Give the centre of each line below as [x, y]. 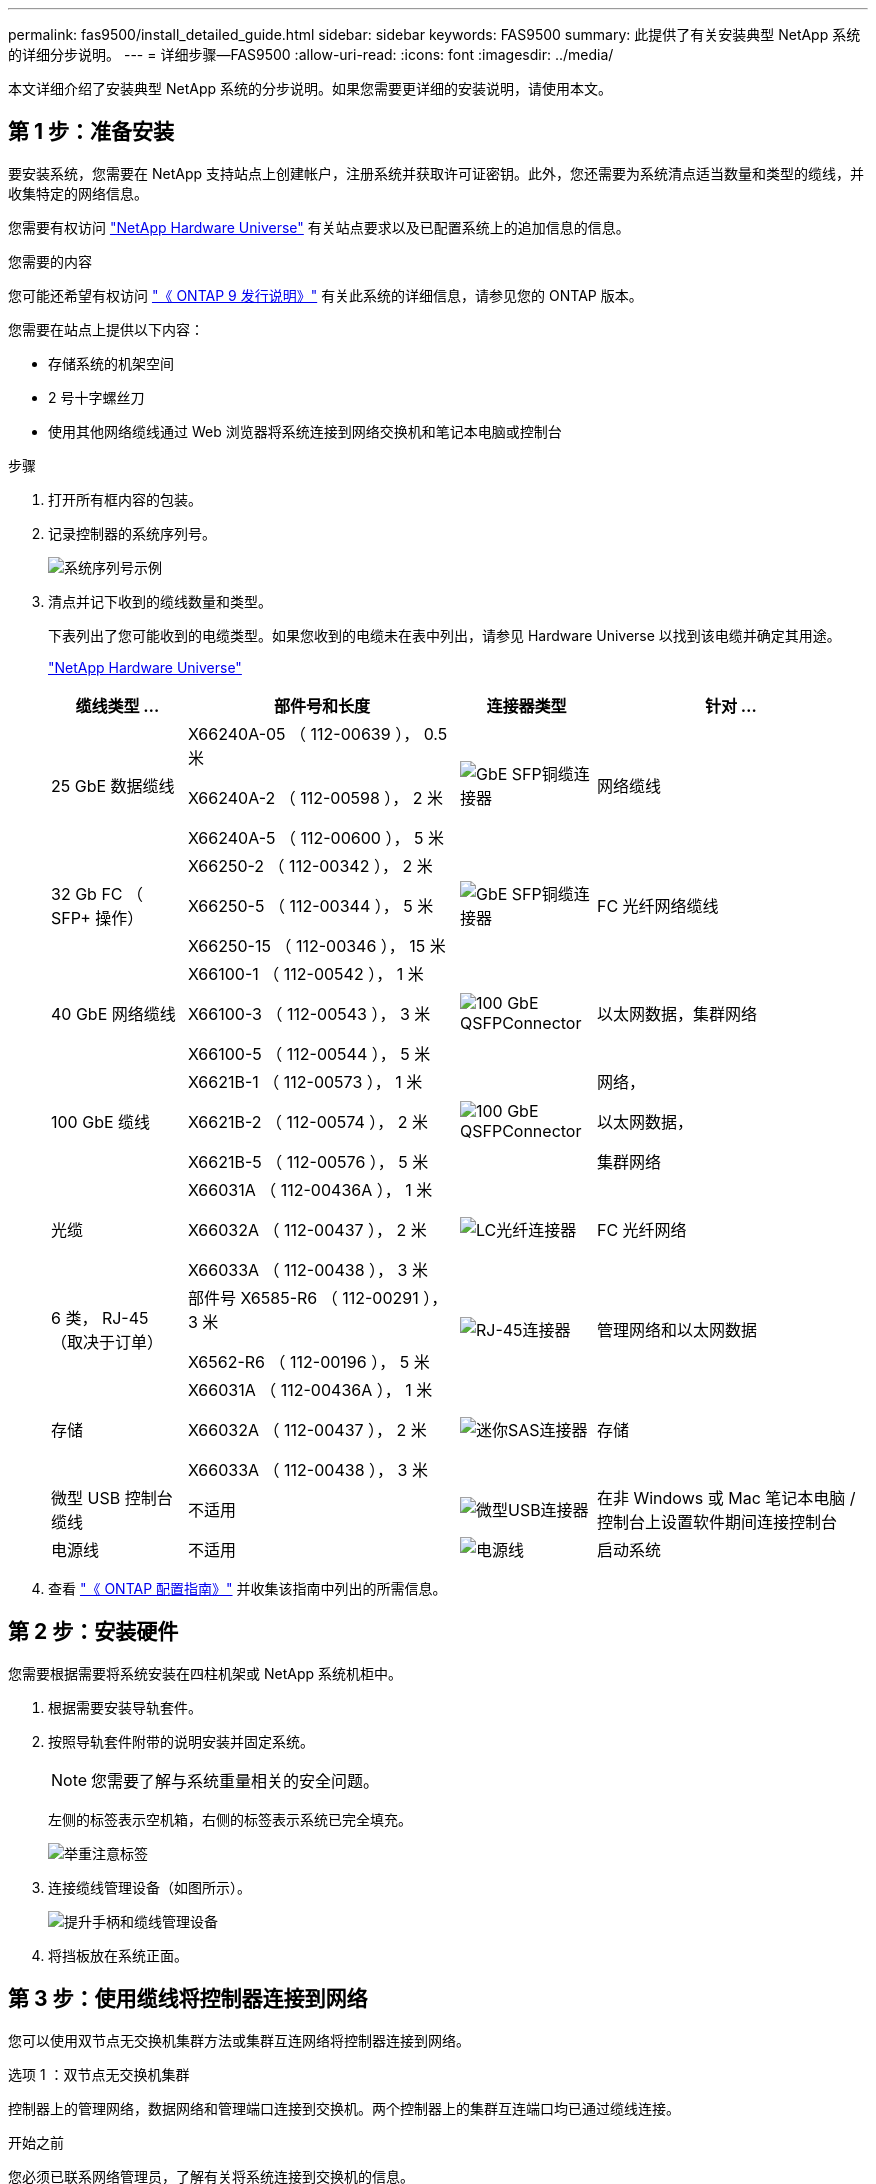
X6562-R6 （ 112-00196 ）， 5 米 [308, 1361]
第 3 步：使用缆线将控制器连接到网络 [188, 1999]
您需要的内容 [50, 261]
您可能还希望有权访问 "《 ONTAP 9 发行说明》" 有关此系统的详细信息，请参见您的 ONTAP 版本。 [325, 295]
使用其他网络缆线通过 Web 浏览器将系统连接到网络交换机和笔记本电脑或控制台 [305, 431]
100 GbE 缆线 [101, 1121]
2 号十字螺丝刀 [96, 397]
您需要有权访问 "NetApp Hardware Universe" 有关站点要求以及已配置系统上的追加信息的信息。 [319, 227]
